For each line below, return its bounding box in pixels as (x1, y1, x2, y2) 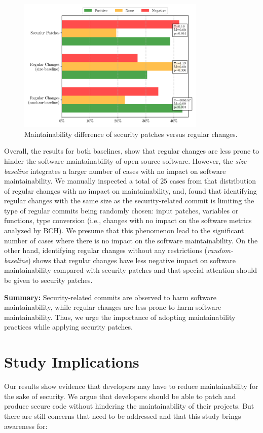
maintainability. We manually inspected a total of (4, 175, 158, 186)
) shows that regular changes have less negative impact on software (28, 255, 236, 265)
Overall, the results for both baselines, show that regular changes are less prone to (4, 146, 259, 156)
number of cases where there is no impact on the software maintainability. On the (4, 235, 258, 245)
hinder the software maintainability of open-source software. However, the (4, 155, 233, 166)
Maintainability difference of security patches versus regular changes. (24, 128, 238, 139)
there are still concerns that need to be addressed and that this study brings (4, 410, 241, 421)
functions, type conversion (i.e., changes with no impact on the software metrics (4, 215, 252, 226)
